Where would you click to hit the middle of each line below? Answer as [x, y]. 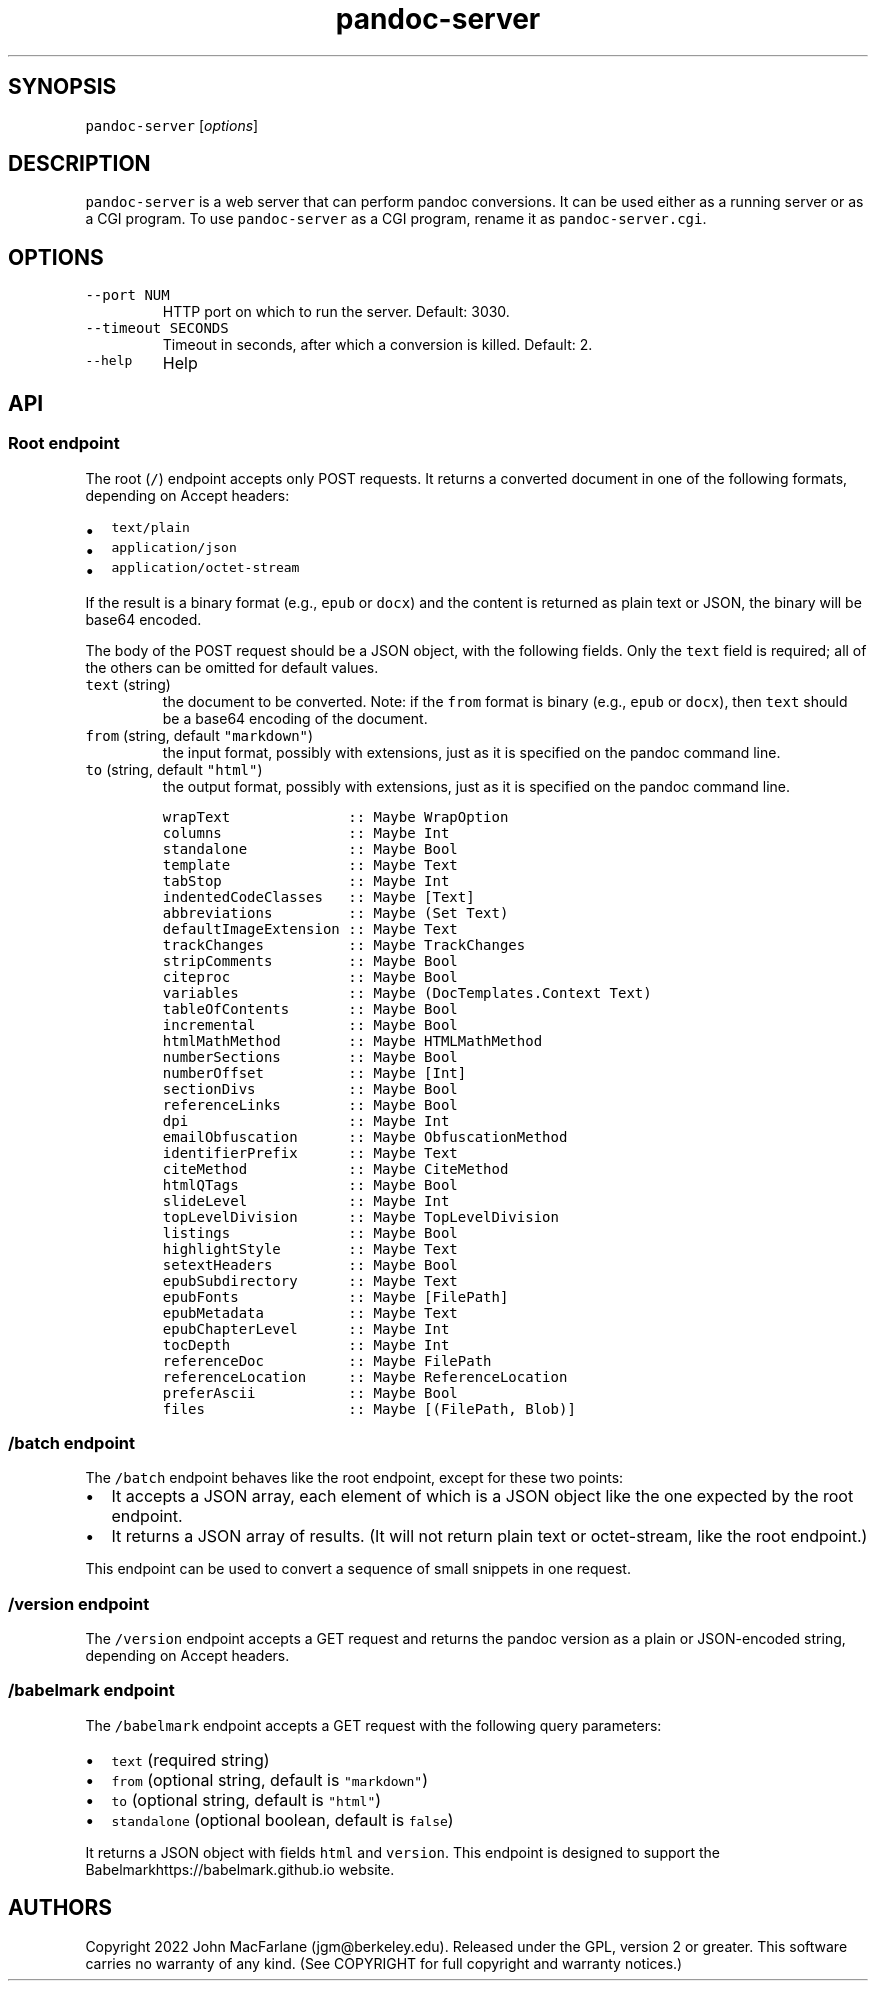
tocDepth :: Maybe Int [306, 1344]
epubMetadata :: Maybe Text [310, 1312]
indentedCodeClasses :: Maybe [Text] [318, 896]
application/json [174, 547]
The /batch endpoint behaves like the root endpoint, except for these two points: [354, 1478]
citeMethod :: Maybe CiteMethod [335, 1168]
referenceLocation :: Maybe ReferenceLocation [365, 1376]
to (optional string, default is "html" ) [246, 1799]
